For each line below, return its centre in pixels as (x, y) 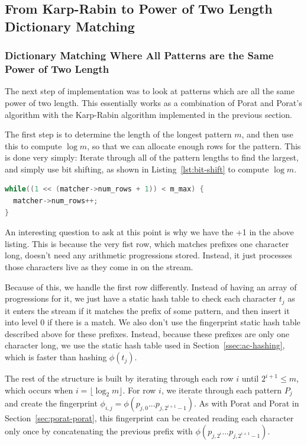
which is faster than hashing (56, 357)
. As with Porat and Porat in (247, 403)
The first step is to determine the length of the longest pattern (118, 134)
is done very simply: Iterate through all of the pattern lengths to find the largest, (152, 157)
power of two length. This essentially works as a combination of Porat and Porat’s (153, 102)
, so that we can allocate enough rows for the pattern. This (194, 145)
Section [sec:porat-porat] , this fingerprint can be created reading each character (149, 418)
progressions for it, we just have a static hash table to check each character (141, 298)
